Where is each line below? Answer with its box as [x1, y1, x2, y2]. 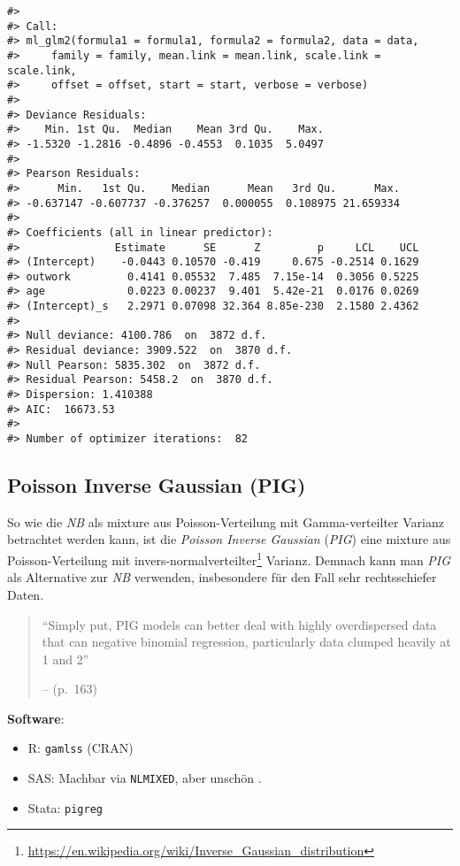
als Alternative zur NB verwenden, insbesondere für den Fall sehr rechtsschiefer [7, 568, 437, 586]
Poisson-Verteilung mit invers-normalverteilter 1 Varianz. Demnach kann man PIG [7, 548, 451, 569]
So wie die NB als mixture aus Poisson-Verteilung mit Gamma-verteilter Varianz [7, 512, 444, 531]
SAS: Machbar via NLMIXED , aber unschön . [27, 769, 262, 787]
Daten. [7, 585, 44, 603]
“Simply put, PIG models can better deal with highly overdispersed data [42, 615, 437, 633]
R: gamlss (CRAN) [27, 739, 134, 757]
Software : [7, 709, 65, 727]
